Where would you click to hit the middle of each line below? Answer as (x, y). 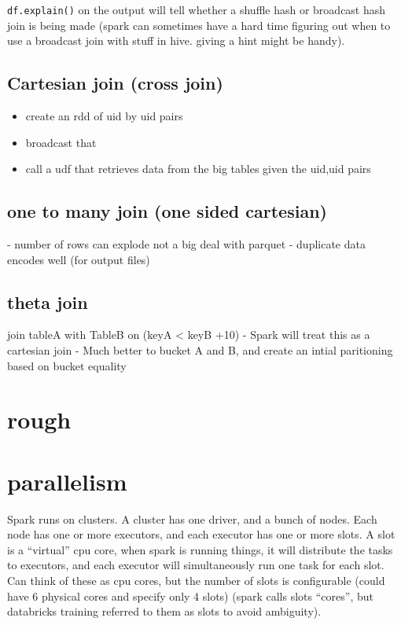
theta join (48, 301)
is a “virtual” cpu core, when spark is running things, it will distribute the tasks (200, 549)
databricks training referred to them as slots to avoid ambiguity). (164, 611)
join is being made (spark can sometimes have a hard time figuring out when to (199, 25)
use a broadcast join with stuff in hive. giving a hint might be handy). (176, 40)
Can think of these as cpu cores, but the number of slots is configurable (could (196, 581)
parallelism (67, 481)
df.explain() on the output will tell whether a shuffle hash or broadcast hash (197, 9)
